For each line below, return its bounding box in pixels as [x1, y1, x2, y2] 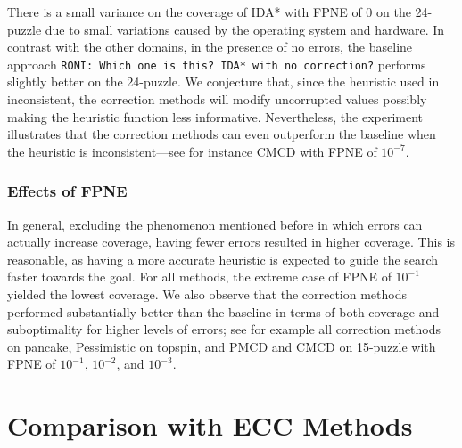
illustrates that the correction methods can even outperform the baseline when [7, 125, 436, 143]
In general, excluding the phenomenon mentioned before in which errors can [7, 215, 423, 233]
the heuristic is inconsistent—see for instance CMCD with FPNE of [7, 142, 377, 160]
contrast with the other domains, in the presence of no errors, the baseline [7, 37, 413, 56]
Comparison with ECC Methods [7, 407, 413, 444]
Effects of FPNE [7, 180, 128, 202]
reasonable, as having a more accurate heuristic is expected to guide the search [7, 249, 439, 268]
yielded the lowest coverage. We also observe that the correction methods [7, 285, 408, 303]
